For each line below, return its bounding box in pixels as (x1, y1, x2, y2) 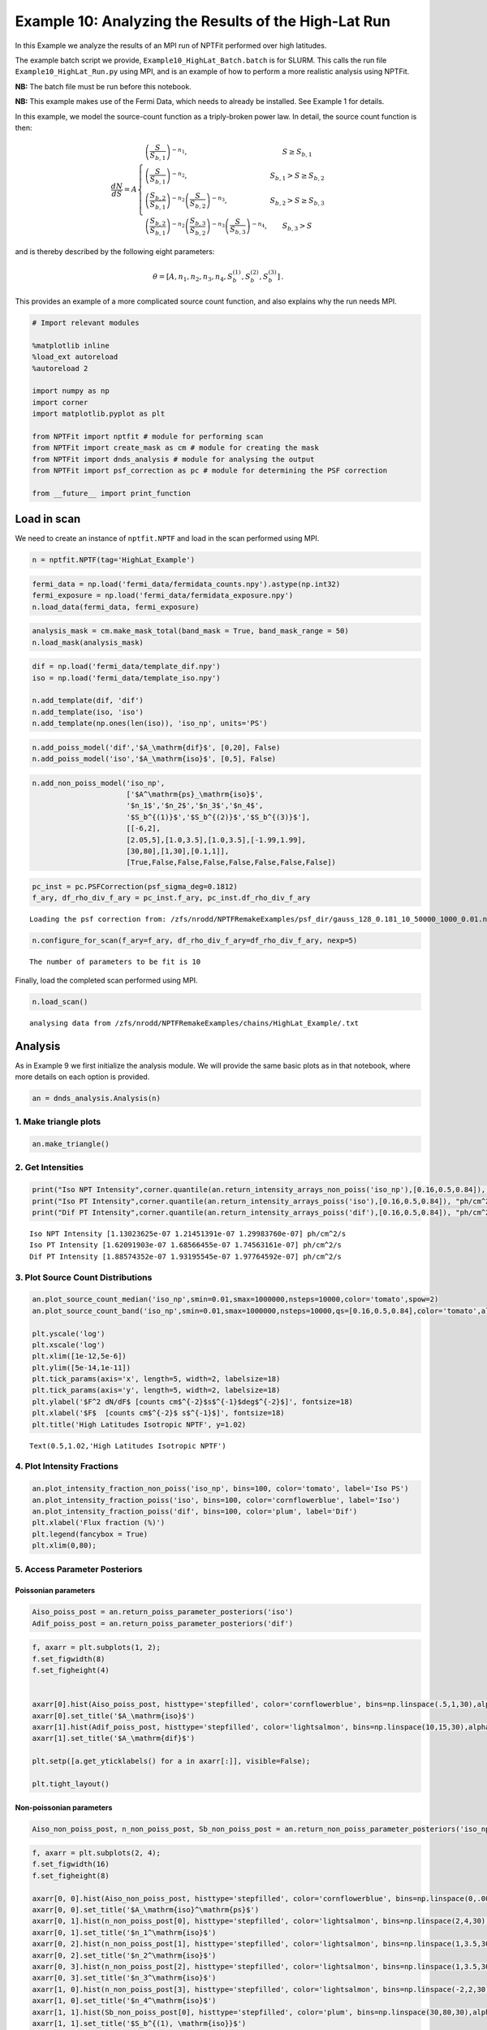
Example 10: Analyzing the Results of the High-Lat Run (15, 12, 391, 30)
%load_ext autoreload (32, 352, 119, 361)
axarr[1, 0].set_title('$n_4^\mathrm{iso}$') (32, 1996, 217, 2006)
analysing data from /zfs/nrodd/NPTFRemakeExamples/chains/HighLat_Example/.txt (29, 1018, 360, 1027)
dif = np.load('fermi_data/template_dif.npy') (32, 662, 221, 672)
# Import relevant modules (32, 317, 140, 327)
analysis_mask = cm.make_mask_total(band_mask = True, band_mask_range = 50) (32, 626, 349, 636)
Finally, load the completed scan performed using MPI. (15, 975, 198, 985)
